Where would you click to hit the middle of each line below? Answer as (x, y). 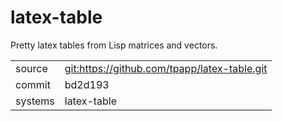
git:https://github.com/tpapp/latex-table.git (166, 68)
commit (33, 84)
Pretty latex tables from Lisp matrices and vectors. (114, 45)
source (31, 68)
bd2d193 (87, 84)
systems (35, 101)
